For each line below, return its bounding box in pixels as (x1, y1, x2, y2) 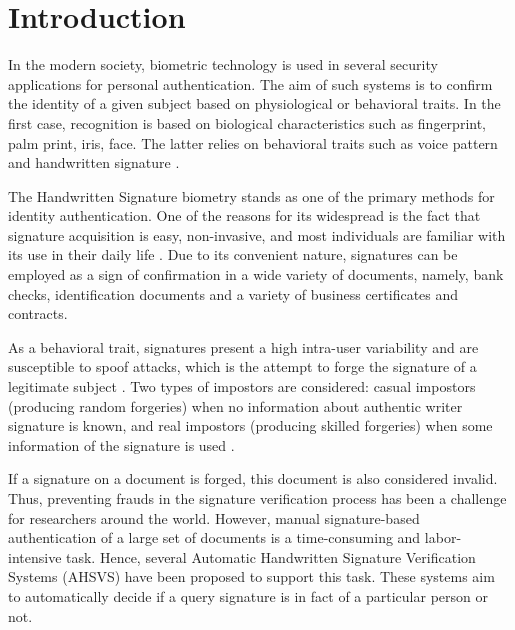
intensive (8, 546, 62, 567)
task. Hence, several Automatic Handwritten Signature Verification (66, 546, 476, 567)
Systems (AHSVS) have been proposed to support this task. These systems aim (8, 566, 495, 587)
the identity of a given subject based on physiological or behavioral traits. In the (8, 93, 501, 114)
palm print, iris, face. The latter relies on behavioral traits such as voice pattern (8, 132, 498, 153)
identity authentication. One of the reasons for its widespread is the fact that (8, 205, 481, 226)
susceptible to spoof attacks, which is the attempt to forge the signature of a (8, 356, 477, 377)
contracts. (8, 303, 68, 324)
